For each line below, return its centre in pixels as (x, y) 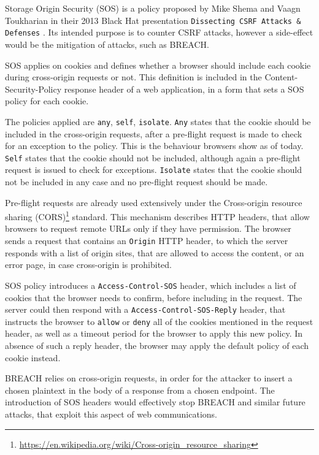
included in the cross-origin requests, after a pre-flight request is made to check (154, 133)
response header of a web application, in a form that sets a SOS (184, 89)
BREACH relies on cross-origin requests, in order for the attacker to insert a (149, 378)
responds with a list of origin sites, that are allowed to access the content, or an (155, 252)
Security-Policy (33, 89)
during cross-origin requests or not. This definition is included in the (133, 77)
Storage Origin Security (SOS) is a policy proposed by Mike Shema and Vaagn (153, 8)
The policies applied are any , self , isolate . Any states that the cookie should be (158, 121)
